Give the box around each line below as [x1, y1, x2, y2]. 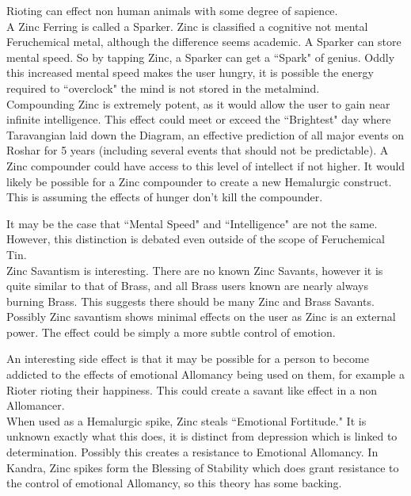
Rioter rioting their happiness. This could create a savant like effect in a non [6, 381, 378, 398]
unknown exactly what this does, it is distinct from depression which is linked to [6, 428, 398, 444]
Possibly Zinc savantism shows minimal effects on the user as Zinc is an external [6, 308, 396, 325]
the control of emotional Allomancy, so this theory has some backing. [6, 475, 342, 491]
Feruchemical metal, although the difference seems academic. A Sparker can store [6, 33, 401, 50]
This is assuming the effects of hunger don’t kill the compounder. [6, 189, 323, 205]
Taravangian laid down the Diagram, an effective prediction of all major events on [6, 126, 405, 143]
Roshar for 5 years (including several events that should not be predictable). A [6, 142, 389, 158]
